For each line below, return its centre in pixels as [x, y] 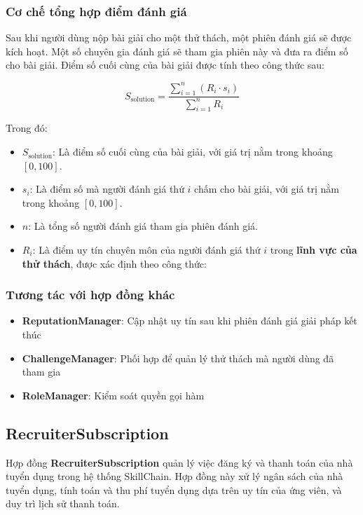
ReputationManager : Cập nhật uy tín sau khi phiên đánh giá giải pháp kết [190, 321]
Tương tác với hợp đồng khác [90, 295]
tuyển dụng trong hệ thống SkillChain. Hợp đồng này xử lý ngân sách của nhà [174, 476]
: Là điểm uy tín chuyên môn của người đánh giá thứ [146, 250]
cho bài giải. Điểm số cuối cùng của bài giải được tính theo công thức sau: [165, 65]
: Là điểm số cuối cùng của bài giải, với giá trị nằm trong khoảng [192, 152]
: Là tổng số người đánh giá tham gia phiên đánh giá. [143, 226]
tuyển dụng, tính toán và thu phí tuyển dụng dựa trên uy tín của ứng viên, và [174, 489]
